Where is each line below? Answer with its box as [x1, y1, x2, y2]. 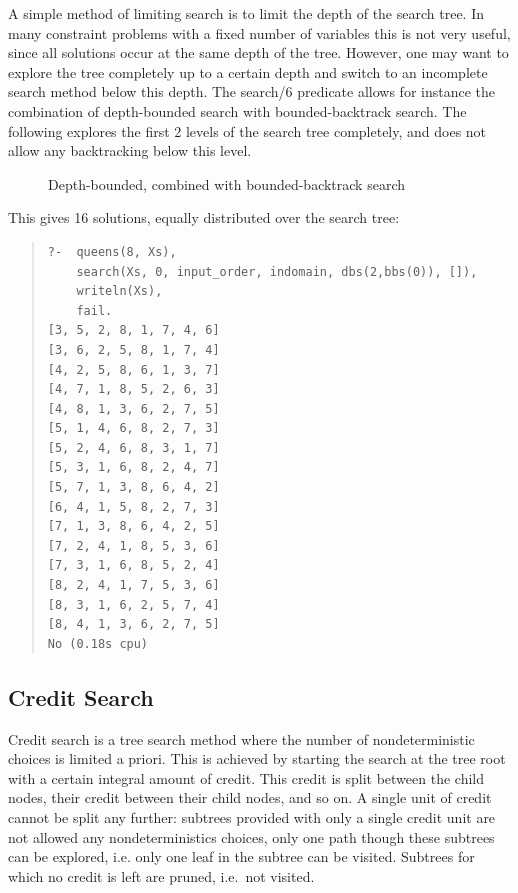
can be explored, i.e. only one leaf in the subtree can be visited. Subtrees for [8, 846, 475, 867]
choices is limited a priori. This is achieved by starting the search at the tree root [8, 748, 506, 769]
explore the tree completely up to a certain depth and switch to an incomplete [8, 61, 488, 82]
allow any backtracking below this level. [8, 140, 252, 161]
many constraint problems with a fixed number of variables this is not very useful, [8, 22, 511, 43]
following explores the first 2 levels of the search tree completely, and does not [8, 120, 487, 141]
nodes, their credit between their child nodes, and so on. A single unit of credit [8, 787, 492, 808]
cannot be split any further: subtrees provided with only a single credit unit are [8, 806, 496, 827]
